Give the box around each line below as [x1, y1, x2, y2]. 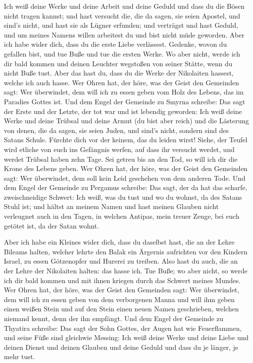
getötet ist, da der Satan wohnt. [4, 220, 99, 230]
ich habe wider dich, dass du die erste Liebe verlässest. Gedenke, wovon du [4, 39, 227, 49]
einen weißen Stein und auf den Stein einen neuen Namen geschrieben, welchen [4, 304, 239, 314]
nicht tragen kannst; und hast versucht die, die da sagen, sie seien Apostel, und [4, 10, 240, 20]
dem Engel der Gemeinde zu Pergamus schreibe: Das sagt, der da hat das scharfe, [4, 182, 248, 192]
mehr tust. [4, 351, 35, 362]
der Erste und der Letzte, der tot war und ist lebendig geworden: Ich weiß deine [4, 106, 242, 116]
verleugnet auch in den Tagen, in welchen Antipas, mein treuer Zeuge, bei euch [4, 211, 239, 221]
